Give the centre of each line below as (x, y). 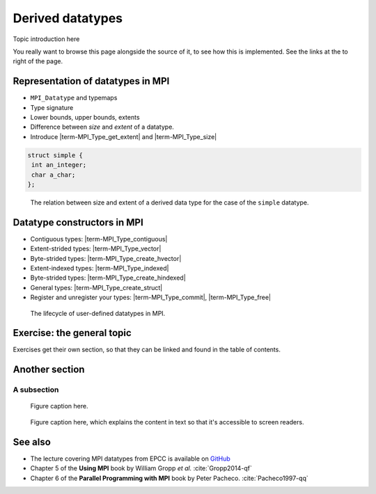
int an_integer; (59, 165)
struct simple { (55, 155)
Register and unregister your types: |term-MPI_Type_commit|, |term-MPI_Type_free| (151, 297)
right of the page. (38, 61)
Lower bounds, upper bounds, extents (85, 118)
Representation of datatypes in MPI (91, 81)
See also (32, 442)
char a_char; (54, 175)
